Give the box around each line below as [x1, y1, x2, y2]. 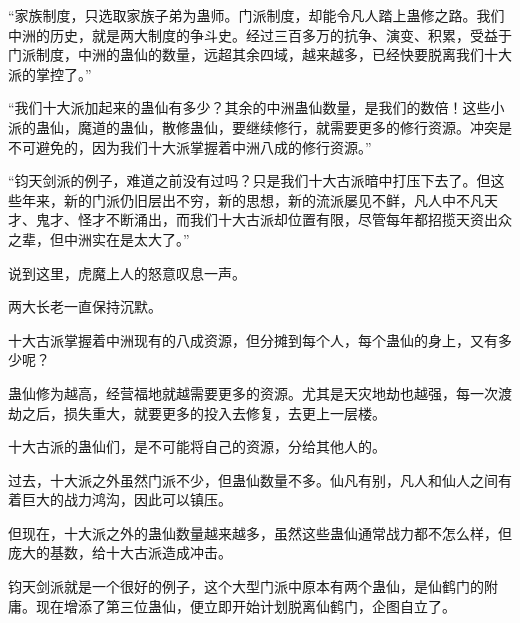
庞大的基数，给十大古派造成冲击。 [8, 542, 232, 563]
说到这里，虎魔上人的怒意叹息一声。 [8, 262, 246, 283]
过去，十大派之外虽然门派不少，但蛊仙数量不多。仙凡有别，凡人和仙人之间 [8, 469, 498, 490]
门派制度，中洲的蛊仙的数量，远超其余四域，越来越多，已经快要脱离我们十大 [8, 44, 512, 65]
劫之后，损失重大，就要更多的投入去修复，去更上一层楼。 [8, 402, 386, 423]
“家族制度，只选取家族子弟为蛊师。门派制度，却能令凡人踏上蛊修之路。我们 [8, 5, 505, 25]
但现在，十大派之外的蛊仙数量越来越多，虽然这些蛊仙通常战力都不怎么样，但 [8, 522, 512, 543]
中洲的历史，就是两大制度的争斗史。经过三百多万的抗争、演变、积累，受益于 [8, 24, 512, 45]
